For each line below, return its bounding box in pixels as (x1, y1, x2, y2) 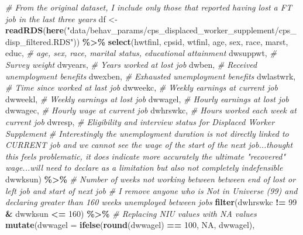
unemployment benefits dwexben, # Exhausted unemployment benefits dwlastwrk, (5, 70, 296, 82)
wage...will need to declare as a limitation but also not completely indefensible (5, 161, 283, 174)
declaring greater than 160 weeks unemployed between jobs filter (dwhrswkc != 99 (5, 196, 297, 208)
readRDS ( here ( (5, 24, 67, 36)
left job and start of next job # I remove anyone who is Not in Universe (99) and (5, 184, 298, 196)
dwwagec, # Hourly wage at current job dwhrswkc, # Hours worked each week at (5, 104, 297, 116)
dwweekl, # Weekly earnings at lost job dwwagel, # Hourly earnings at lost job (5, 92, 289, 105)
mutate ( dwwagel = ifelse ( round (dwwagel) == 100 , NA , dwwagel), (5, 219, 255, 231)
